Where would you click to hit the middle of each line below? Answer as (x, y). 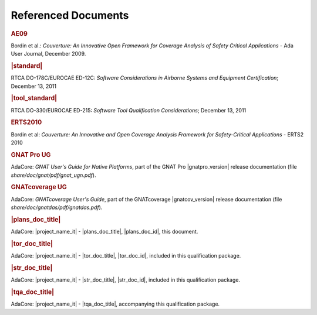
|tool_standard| (34, 98)
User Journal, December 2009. (48, 54)
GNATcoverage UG (39, 187)
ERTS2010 (26, 122)
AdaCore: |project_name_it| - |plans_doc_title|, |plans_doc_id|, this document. (104, 232)
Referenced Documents (70, 15)
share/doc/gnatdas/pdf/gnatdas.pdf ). (57, 207)
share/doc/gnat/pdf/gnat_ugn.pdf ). (53, 175)
